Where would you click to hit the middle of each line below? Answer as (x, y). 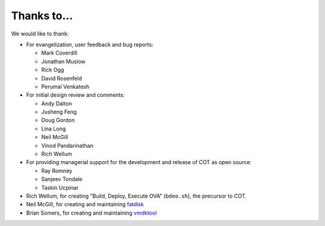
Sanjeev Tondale (62, 179)
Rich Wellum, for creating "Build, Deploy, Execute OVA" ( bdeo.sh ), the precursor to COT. (136, 196)
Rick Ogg (53, 70)
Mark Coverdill (59, 53)
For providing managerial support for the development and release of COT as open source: (139, 162)
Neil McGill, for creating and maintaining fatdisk (85, 204)
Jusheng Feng (59, 112)
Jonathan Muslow (63, 61)
